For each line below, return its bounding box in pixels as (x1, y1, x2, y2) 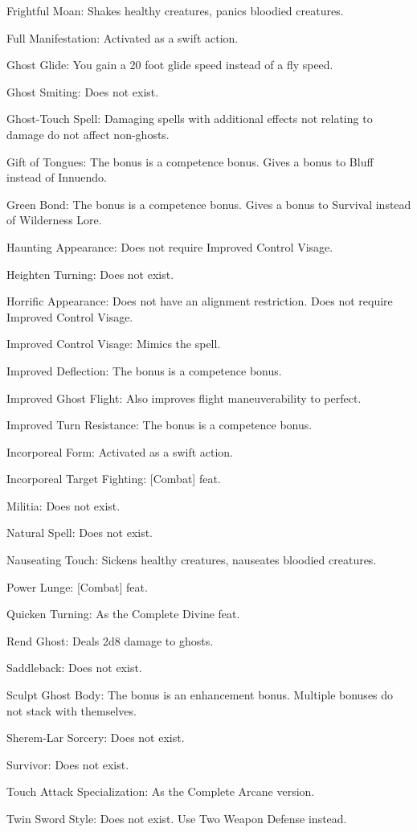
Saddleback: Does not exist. (6, 659, 142, 676)
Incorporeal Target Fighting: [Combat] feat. (6, 470, 221, 487)
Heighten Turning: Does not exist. (6, 265, 174, 282)
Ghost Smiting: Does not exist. (6, 83, 159, 100)
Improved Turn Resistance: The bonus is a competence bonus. (6, 416, 313, 433)
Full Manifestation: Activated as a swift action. (6, 29, 239, 46)
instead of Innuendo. (6, 169, 107, 186)
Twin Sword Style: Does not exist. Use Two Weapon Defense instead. (6, 810, 347, 826)
